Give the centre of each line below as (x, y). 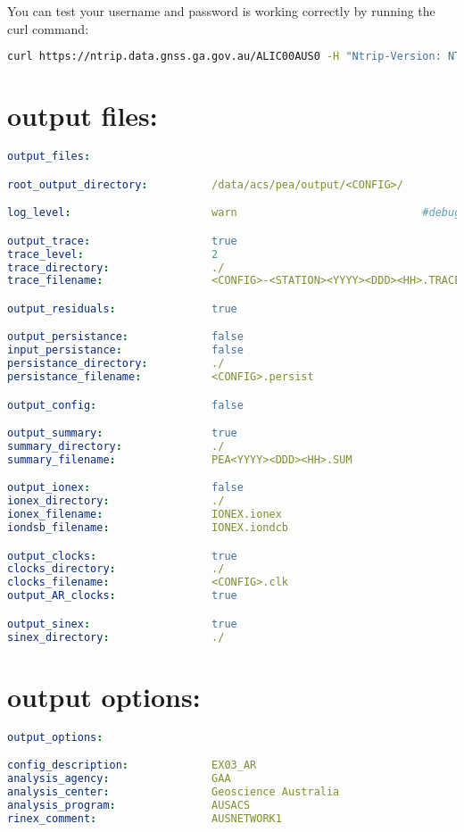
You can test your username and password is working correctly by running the (221, 11)
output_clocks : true (122, 556)
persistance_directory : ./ (116, 364)
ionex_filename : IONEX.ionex (145, 515)
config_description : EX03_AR (132, 765)
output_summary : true (122, 433)
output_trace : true (122, 241)
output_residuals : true (122, 308)
